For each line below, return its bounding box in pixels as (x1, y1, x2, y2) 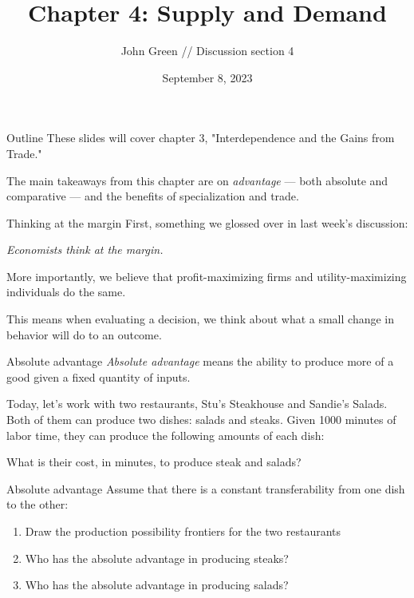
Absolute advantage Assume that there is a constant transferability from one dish (6, 480, 405, 497)
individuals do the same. (6, 283, 126, 300)
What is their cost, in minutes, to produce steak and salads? (6, 453, 302, 470)
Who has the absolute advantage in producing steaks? (25, 549, 289, 566)
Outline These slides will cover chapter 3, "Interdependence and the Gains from (6, 129, 395, 146)
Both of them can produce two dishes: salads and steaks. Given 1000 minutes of (6, 411, 396, 428)
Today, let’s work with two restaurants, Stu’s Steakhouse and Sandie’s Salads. (6, 395, 388, 412)
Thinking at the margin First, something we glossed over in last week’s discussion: (6, 214, 408, 231)
